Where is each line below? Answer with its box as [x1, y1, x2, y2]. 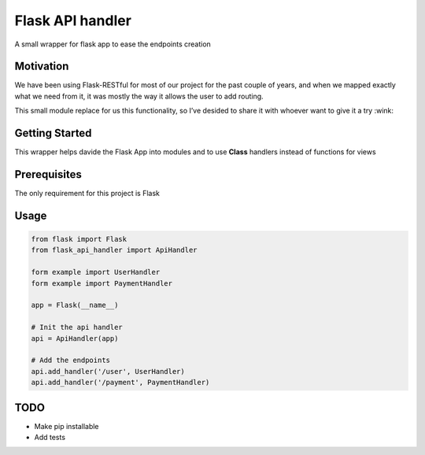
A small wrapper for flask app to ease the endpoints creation [14, 39, 212, 49]
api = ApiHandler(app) [31, 334, 119, 342]
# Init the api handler [31, 323, 124, 332]
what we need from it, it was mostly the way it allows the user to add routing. [14, 91, 264, 101]
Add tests [34, 433, 66, 442]
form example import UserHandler [31, 268, 161, 277]
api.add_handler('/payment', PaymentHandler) [31, 378, 210, 387]
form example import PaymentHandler [31, 279, 173, 287]
